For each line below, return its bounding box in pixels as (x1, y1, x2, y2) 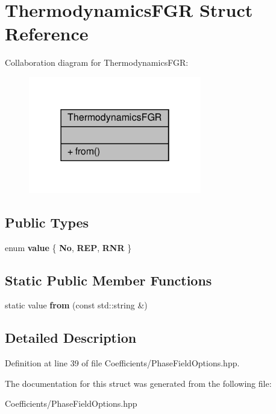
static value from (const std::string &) (5, 299, 148, 311)
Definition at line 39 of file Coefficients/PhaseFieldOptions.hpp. (5, 357, 240, 369)
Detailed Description (5, 328, 137, 347)
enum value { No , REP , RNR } (5, 241, 132, 253)
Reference (5, 21, 89, 46)
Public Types (5, 212, 89, 231)
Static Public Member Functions (5, 270, 212, 289)
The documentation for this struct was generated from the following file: (5, 377, 272, 389)
